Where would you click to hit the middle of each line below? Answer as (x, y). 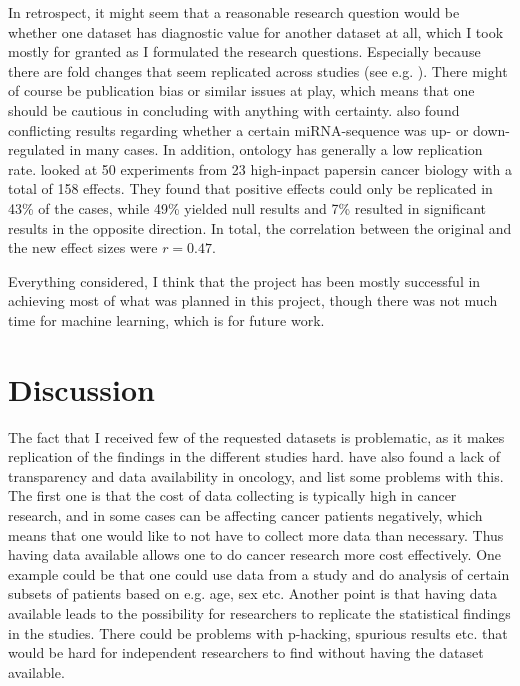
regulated (36, 149)
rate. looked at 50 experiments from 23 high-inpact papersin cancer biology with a (260, 168)
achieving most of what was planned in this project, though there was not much (253, 300)
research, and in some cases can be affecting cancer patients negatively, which (245, 515)
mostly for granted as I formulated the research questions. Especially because (244, 51)
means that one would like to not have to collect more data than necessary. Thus (256, 534)
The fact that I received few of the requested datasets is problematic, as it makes (256, 436)
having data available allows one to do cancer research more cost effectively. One (255, 554)
